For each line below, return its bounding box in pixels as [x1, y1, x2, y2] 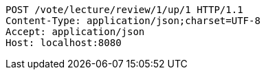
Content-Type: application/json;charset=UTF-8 [5, 15, 261, 26]
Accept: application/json [5, 26, 145, 37]
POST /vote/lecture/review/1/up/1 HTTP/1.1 [5, 4, 243, 15]
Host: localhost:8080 [5, 37, 122, 48]
